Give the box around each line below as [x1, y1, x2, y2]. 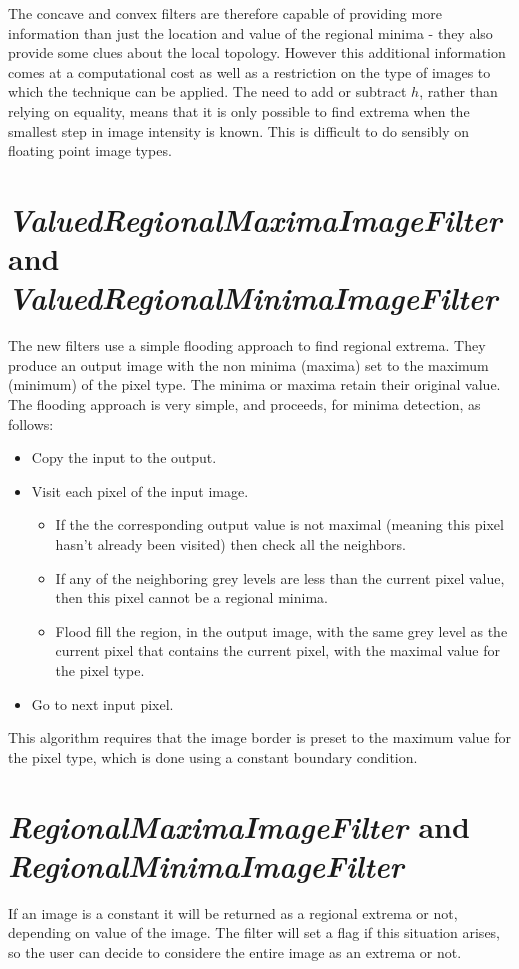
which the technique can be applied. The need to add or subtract [8, 81, 407, 102]
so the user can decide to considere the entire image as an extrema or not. [8, 941, 462, 962]
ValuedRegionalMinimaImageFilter [8, 277, 498, 319]
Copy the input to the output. [31, 447, 217, 468]
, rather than [419, 81, 498, 102]
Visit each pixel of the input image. [31, 480, 249, 501]
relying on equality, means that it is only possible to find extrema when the [8, 100, 470, 121]
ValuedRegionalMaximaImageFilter [8, 198, 502, 240]
